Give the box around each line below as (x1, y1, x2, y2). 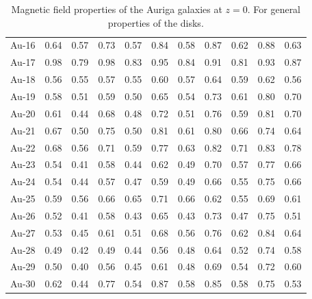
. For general (247, 2, 301, 16)
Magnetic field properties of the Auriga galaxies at (11, 2, 222, 16)
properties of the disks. (107, 15, 204, 29)
